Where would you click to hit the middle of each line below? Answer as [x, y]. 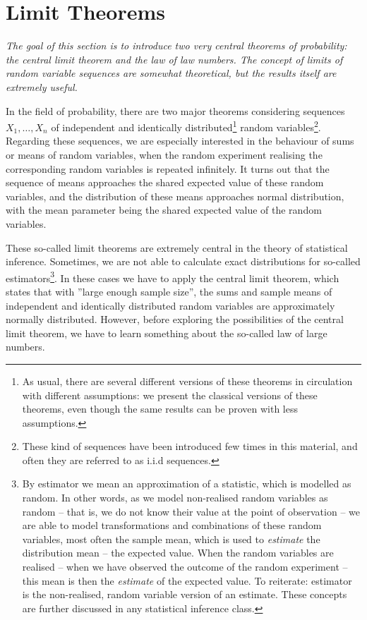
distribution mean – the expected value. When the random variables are [178, 553]
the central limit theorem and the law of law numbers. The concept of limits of [174, 59]
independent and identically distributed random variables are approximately [170, 305]
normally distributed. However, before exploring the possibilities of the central [175, 319]
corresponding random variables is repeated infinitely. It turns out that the [168, 168]
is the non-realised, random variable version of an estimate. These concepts [185, 594]
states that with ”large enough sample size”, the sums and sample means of [169, 291]
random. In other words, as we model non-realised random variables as [175, 498]
